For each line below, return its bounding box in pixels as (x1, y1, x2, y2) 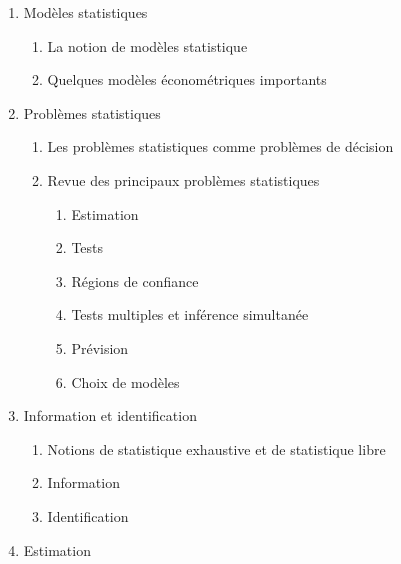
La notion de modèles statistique (47, 35, 248, 56)
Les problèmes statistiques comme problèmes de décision (47, 136, 394, 157)
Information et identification (23, 405, 197, 426)
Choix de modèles (71, 371, 180, 392)
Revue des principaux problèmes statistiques (47, 169, 320, 190)
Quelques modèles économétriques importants (47, 69, 327, 90)
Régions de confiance (71, 270, 199, 291)
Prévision (71, 337, 129, 358)
